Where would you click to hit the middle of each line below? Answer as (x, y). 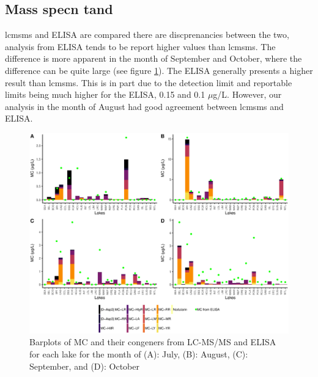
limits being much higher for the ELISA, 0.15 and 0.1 (105, 94)
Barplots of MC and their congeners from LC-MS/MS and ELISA (153, 342)
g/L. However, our (247, 94)
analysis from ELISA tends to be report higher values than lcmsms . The (140, 46)
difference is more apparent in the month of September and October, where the (153, 58)
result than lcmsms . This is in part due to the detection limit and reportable (149, 82)
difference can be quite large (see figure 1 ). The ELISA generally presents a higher (159, 70)
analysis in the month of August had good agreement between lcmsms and (144, 106)
